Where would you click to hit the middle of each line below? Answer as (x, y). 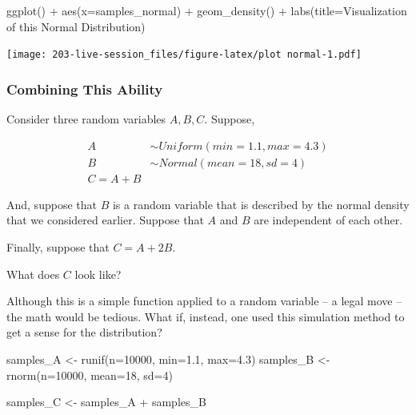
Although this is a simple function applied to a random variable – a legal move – (204, 301)
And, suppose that (52, 204)
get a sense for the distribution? (84, 332)
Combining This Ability (85, 89)
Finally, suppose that (58, 246)
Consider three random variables (86, 119)
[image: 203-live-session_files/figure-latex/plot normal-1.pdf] (184, 55)
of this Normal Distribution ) (76, 26)
